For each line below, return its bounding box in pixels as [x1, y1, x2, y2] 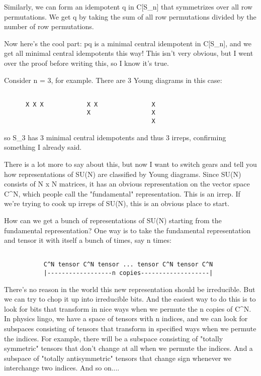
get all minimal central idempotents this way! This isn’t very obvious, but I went [4, 48, 253, 58]
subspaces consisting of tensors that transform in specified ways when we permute [4, 323, 256, 334]
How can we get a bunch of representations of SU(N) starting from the [4, 215, 222, 225]
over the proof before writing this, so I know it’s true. [4, 57, 169, 68]
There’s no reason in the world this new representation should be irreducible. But [4, 284, 255, 294]
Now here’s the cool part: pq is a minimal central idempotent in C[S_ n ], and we [4, 38, 251, 48]
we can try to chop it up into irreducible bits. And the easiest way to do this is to [4, 294, 256, 304]
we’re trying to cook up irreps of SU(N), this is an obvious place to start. [4, 198, 230, 209]
